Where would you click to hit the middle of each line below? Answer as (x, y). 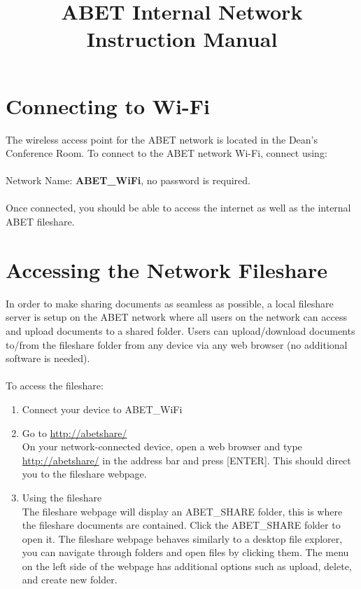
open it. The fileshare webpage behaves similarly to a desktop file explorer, (182, 538)
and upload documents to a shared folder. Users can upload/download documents (180, 330)
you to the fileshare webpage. (84, 474)
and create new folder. (70, 580)
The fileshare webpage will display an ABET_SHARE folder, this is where (182, 511)
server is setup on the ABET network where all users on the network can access (176, 317)
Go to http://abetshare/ (75, 432)
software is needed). (48, 358)
